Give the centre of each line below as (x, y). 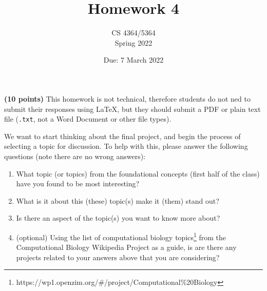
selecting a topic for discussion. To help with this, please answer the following (126, 146)
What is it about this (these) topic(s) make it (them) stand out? (118, 200)
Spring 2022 (133, 42)
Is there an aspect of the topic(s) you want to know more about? (118, 218)
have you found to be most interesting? (78, 183)
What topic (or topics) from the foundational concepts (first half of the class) (138, 173)
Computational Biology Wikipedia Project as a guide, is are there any (126, 247)
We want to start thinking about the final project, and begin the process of (122, 136)
